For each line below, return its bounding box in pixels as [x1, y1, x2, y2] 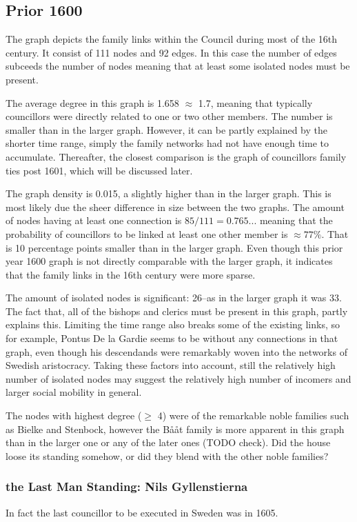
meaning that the [259, 213, 333, 228]
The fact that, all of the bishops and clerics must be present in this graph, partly [6, 303, 348, 318]
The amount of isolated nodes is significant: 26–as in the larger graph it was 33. [6, 290, 342, 305]
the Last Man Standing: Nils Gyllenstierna [6, 478, 248, 495]
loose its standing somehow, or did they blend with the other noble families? [6, 448, 329, 463]
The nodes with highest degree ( [6, 408, 142, 423]
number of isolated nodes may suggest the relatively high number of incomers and [6, 371, 351, 385]
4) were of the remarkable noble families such [157, 408, 349, 423]
